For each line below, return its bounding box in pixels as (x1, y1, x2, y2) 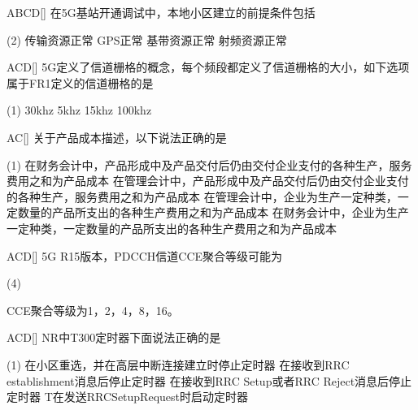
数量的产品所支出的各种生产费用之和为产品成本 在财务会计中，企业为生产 (17, 204, 409, 221)
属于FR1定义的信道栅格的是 (7, 74, 154, 91)
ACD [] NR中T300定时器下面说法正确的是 (7, 329, 221, 346)
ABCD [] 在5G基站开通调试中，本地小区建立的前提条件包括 (7, 4, 316, 20)
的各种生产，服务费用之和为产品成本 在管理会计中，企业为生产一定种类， (7, 188, 398, 205)
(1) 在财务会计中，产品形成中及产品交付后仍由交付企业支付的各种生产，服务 (7, 156, 412, 173)
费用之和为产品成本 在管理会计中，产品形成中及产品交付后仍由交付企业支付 (7, 172, 409, 189)
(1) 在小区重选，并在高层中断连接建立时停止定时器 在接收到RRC (7, 356, 350, 373)
